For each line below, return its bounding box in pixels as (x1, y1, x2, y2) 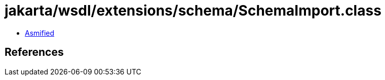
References (5, 46, 64, 59)
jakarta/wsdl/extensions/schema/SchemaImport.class (5, 2, 381, 19)
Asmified (25, 28, 55, 37)
